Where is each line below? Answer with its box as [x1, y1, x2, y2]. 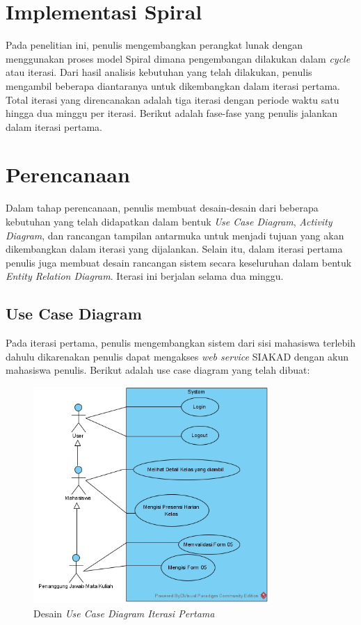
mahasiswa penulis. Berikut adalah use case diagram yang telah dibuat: [6, 363, 310, 377]
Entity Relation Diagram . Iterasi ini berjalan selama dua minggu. [6, 269, 284, 283]
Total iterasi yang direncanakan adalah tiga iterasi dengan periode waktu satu [6, 92, 339, 106]
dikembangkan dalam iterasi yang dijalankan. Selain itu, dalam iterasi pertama [6, 242, 343, 256]
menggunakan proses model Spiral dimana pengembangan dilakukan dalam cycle [6, 51, 351, 65]
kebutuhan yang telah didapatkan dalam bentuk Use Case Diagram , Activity [6, 214, 332, 228]
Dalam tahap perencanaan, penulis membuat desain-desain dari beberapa [6, 200, 319, 215]
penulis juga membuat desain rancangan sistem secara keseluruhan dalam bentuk [6, 255, 352, 269]
